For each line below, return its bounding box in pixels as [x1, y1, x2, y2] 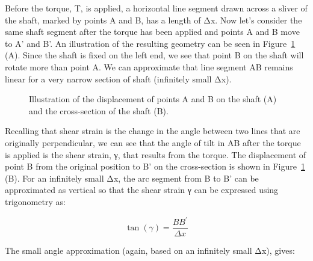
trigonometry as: [5, 195, 66, 207]
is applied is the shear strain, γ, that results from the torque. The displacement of [5, 148, 306, 161]
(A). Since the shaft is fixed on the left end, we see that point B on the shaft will [5, 49, 304, 61]
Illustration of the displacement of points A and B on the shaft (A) [29, 93, 277, 105]
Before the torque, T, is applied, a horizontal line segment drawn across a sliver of [5, 2, 308, 14]
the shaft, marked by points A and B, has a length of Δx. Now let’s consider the [5, 13, 302, 26]
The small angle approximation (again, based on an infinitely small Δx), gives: [5, 244, 295, 257]
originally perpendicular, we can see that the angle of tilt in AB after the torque [5, 136, 301, 149]
